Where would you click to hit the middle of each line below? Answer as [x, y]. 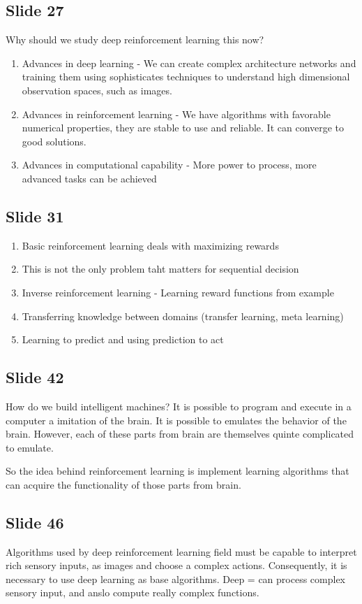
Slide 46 [35, 522]
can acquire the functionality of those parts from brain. [123, 484]
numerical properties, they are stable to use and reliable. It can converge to [183, 128]
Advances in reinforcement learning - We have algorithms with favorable [176, 114]
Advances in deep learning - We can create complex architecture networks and [189, 63]
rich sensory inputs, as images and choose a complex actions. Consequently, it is [176, 565]
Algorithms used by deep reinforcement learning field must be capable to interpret [181, 551]
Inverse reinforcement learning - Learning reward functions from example [178, 292]
